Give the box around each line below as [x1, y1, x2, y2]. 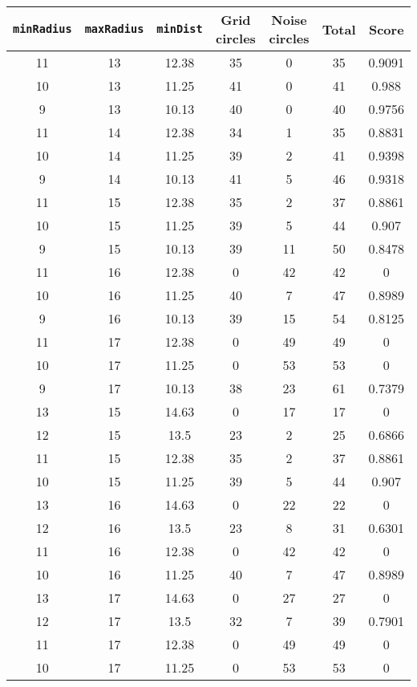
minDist [156, 22, 203, 35]
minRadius [13, 22, 72, 35]
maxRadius [84, 22, 144, 35]
